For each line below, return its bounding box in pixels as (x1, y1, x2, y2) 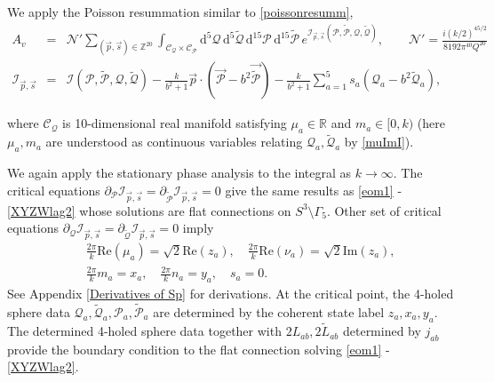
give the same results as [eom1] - (225, 180, 402, 199)
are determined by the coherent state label (153, 303, 385, 322)
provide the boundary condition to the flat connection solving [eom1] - (7, 339, 390, 358)
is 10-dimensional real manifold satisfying (62, 114, 287, 132)
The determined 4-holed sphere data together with (7, 322, 282, 340)
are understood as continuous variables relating (45, 132, 303, 151)
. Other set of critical (326, 201, 442, 219)
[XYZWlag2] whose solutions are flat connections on (7, 201, 291, 219)
